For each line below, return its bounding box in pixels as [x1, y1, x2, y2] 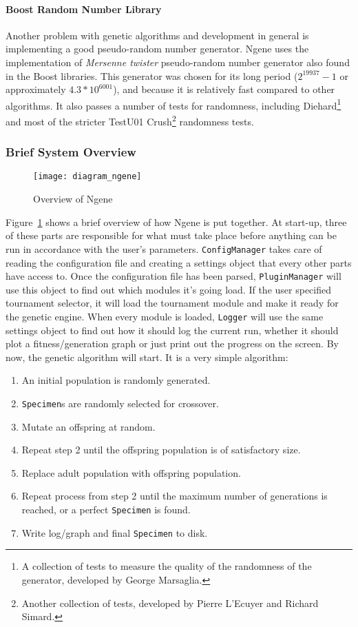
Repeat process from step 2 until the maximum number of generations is [21, 489, 328, 503]
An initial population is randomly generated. [21, 373, 211, 387]
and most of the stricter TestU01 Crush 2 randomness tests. [6, 112, 254, 128]
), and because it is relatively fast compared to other [113, 82, 335, 96]
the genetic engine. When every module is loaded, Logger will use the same [6, 309, 324, 324]
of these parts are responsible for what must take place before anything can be [6, 228, 337, 243]
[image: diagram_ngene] [33, 172, 142, 182]
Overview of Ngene [33, 192, 113, 206]
